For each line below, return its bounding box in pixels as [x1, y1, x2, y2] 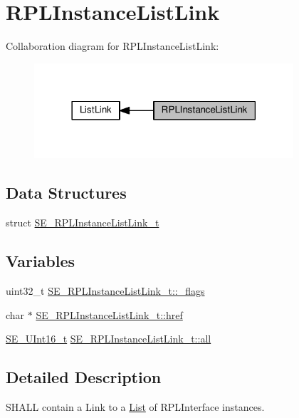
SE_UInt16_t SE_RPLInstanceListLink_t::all [6, 331, 211, 346]
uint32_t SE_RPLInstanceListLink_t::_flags [6, 283, 205, 298]
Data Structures [6, 182, 127, 204]
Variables [6, 250, 75, 272]
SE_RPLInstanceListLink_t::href [36, 307, 183, 322]
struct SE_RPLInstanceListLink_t [6, 215, 159, 230]
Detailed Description [6, 366, 162, 388]
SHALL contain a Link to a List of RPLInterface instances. [6, 399, 265, 414]
